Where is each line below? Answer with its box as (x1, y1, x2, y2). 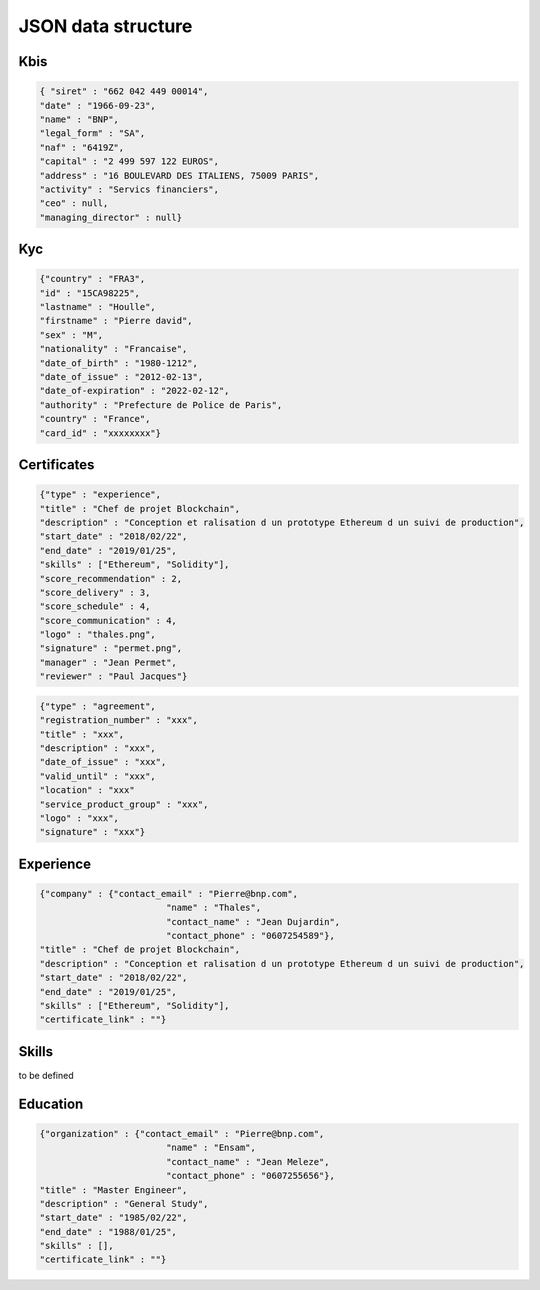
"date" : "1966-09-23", (39, 100, 157, 111)
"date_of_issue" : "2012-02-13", (39, 371, 204, 382)
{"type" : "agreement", (39, 700, 157, 712)
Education (18, 1095, 84, 1112)
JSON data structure (18, 15, 193, 37)
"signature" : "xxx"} (39, 826, 146, 838)
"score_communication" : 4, (39, 615, 177, 626)
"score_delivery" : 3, (39, 586, 151, 598)
